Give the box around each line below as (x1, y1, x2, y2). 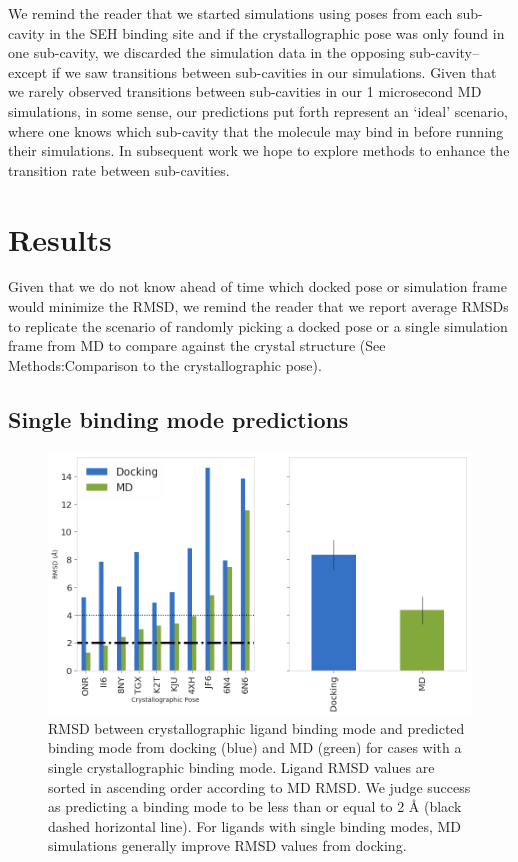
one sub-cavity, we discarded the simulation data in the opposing (8, 42, 406, 63)
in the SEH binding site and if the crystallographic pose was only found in (49, 22, 505, 43)
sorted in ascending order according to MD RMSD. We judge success (48, 776, 471, 797)
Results (8, 218, 112, 259)
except (8, 61, 48, 82)
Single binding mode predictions (8, 403, 349, 434)
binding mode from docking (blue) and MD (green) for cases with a (48, 737, 462, 758)
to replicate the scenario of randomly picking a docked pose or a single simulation (8, 315, 508, 336)
